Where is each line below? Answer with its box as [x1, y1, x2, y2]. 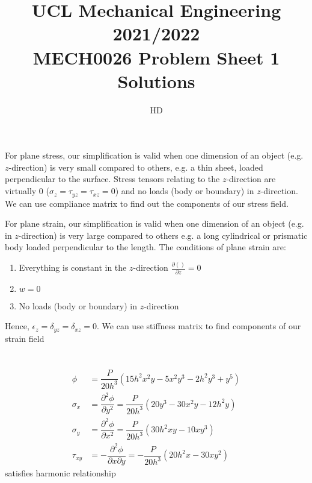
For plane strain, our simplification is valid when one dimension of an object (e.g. [5, 217, 304, 230]
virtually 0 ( [5, 185, 49, 197]
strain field [5, 332, 44, 344]
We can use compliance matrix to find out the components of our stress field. [5, 197, 289, 209]
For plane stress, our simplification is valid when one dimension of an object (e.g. [5, 149, 304, 162]
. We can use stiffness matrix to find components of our [97, 320, 301, 332]
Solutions [117, 68, 195, 93]
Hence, [5, 320, 29, 332]
